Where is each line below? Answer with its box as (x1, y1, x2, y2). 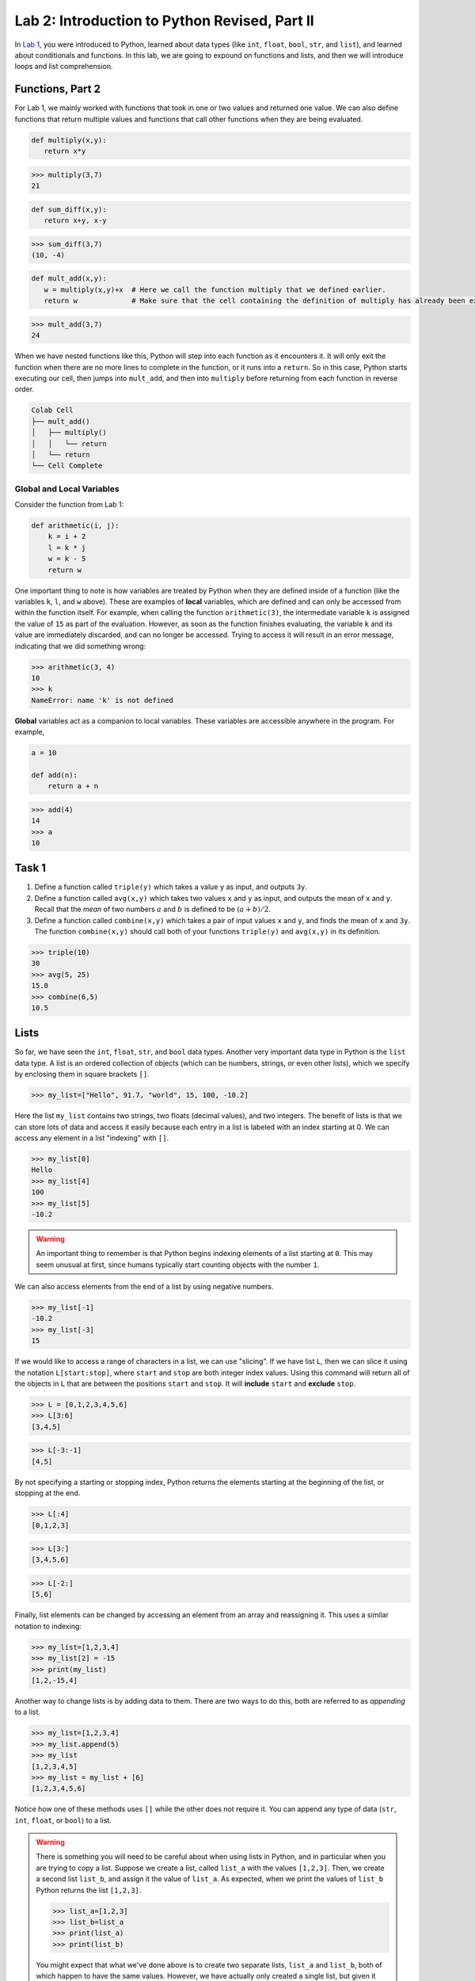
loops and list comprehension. (14, 62, 114, 71)
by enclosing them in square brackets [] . (14, 1070, 150, 1079)
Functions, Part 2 (14, 82, 101, 96)
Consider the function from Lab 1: (14, 500, 124, 510)
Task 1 (14, 861, 47, 875)
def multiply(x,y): (31, 136, 107, 144)
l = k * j (47, 543, 86, 552)
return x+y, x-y (44, 216, 107, 225)
